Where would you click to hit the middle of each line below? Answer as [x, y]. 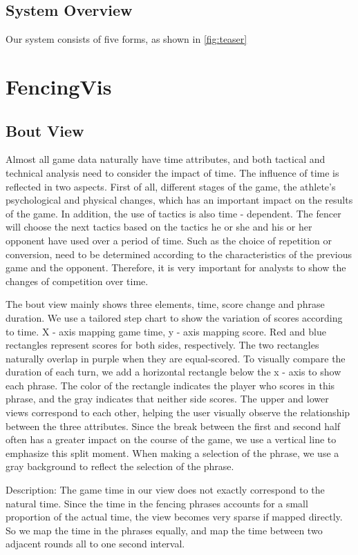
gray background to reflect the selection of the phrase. [120, 466]
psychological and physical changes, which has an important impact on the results [179, 200]
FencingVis [59, 86]
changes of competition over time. [77, 281]
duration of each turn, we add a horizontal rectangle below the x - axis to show [173, 372]
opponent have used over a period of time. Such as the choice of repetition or [169, 240]
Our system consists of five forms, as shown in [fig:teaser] [126, 39]
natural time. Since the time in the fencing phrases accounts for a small [157, 503]
